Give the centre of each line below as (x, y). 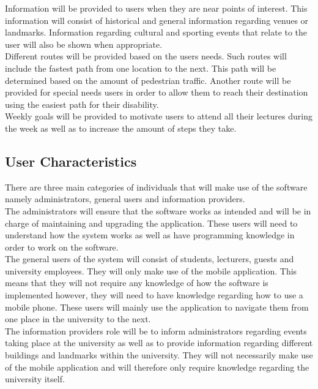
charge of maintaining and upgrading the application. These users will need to (151, 223)
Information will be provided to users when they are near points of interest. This (156, 8)
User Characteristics (71, 161)
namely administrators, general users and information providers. (125, 199)
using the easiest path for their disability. (82, 104)
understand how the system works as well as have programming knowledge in (150, 235)
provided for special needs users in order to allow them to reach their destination (157, 92)
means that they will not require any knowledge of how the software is (137, 283)
